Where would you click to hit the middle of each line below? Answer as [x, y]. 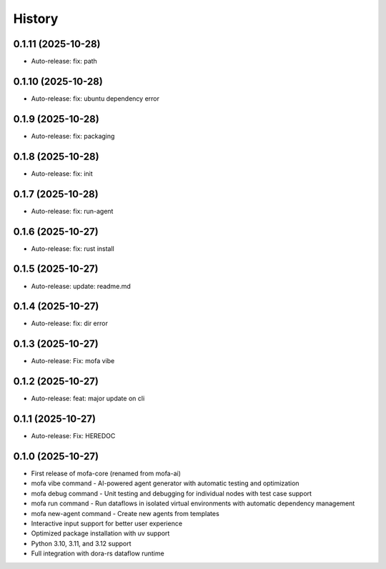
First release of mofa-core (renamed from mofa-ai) [106, 474]
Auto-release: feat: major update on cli [88, 399]
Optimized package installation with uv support [100, 533]
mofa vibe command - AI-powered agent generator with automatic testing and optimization [165, 483]
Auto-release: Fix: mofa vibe [73, 361]
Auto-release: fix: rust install [73, 248]
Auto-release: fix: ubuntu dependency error [95, 98]
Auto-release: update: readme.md [81, 286]
